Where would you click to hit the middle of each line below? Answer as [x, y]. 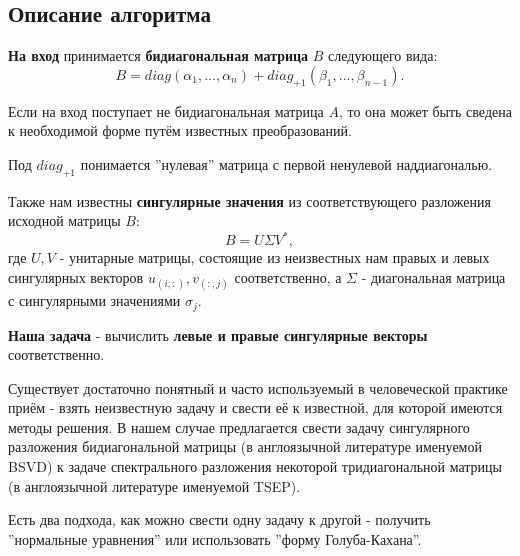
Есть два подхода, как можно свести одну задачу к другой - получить [219, 519]
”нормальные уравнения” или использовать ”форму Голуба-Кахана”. [215, 538]
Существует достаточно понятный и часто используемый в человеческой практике [258, 387]
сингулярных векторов [76, 276]
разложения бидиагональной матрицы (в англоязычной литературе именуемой [245, 446]
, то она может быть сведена [425, 110]
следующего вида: [383, 55]
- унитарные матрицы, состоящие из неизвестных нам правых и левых [274, 257]
